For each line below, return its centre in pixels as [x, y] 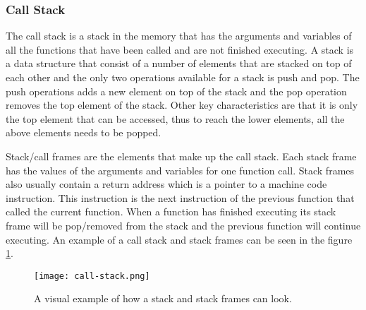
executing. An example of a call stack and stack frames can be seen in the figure [179, 239]
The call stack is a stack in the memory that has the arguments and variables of [179, 36]
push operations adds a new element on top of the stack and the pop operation [176, 91]
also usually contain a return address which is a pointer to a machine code [166, 184]
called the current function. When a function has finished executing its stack [171, 211]
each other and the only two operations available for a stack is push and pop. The [183, 77]
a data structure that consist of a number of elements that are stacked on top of [179, 63]
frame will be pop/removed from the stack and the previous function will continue [183, 225]
